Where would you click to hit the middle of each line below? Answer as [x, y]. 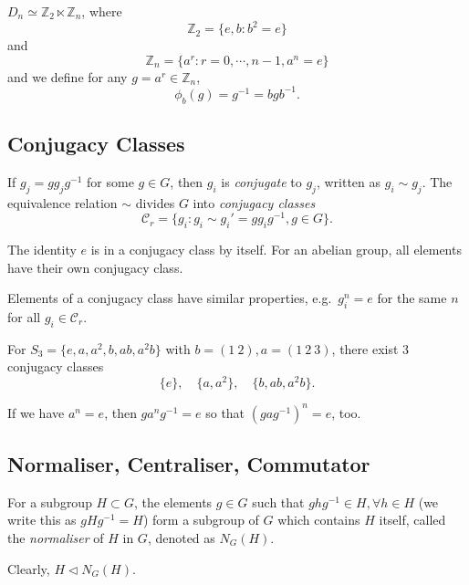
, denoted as [181, 537]
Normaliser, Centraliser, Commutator [189, 463]
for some [110, 181]
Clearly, [29, 568]
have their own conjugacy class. [95, 267]
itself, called [412, 520]
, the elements [173, 501]
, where [102, 11]
